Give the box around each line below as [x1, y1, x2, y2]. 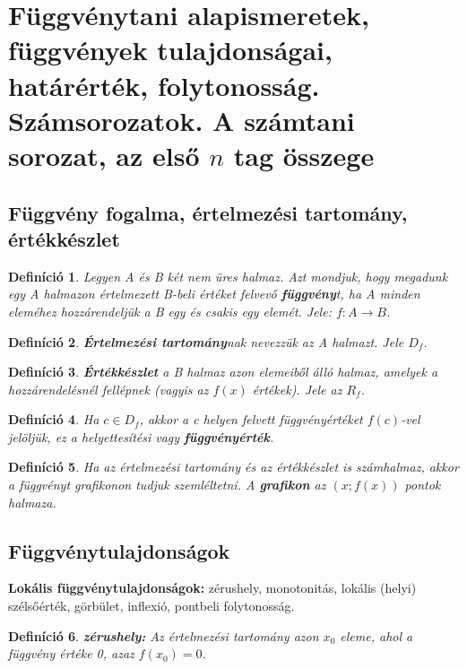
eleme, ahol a [340, 626, 413, 645]
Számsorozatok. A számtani [8, 101, 355, 138]
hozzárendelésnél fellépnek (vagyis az [8, 379, 209, 398]
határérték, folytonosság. [8, 66, 320, 103]
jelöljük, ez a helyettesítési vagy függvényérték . [8, 427, 274, 446]
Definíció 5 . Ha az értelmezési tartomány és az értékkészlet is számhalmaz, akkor [8, 457, 459, 476]
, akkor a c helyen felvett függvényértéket [139, 410, 363, 429]
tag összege [233, 136, 375, 173]
